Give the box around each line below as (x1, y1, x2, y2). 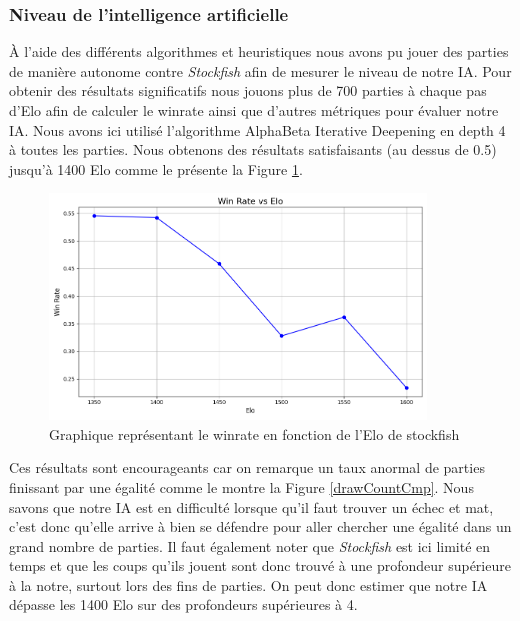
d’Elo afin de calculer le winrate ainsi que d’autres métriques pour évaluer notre (9, 100, 499, 120)
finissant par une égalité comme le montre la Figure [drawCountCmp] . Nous (9, 476, 474, 497)
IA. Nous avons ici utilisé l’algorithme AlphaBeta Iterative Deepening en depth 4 (9, 119, 506, 140)
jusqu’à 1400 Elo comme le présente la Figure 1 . (9, 158, 303, 179)
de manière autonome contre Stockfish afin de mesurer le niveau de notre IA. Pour (9, 60, 512, 81)
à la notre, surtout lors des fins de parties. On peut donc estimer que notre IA (9, 574, 488, 595)
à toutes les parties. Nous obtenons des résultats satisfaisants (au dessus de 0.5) (9, 139, 497, 160)
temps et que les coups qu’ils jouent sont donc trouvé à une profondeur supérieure (9, 555, 511, 576)
